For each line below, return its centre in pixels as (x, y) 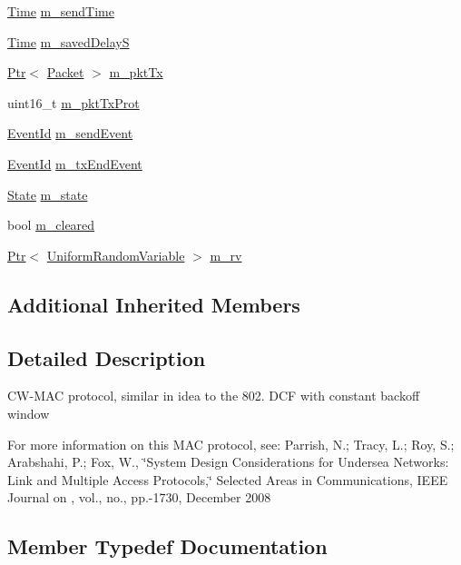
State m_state (48, 194)
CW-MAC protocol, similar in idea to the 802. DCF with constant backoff (214, 396)
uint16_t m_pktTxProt (74, 102)
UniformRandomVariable (116, 255)
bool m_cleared (51, 225)
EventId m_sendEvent (70, 133)
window (29, 413)
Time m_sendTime (61, 11)
